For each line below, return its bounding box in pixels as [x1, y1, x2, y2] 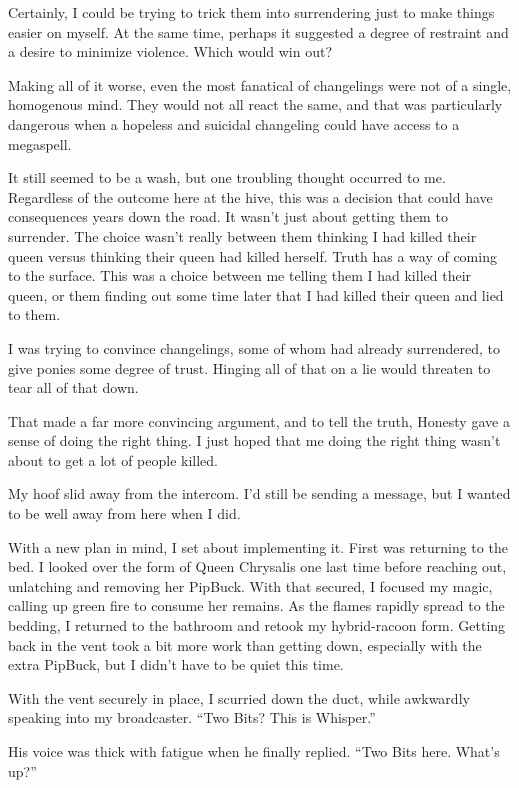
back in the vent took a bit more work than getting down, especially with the [8, 634, 482, 655]
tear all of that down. [8, 377, 139, 398]
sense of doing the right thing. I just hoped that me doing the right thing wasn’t [8, 430, 501, 451]
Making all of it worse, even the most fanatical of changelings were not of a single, [8, 74, 512, 95]
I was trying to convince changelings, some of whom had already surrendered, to [8, 337, 501, 358]
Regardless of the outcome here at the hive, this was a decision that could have [8, 186, 493, 207]
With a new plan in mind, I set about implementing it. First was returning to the [8, 536, 508, 557]
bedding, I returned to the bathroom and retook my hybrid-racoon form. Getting [8, 615, 506, 636]
